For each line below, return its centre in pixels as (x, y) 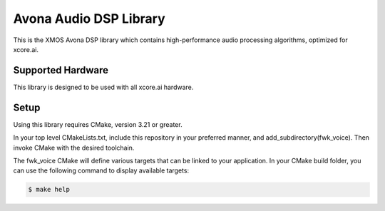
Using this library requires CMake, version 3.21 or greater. (98, 124)
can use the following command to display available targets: (101, 170)
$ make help (49, 190)
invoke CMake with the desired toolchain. (74, 148)
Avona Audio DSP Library (89, 19)
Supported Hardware (61, 70)
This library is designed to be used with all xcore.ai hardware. (103, 87)
